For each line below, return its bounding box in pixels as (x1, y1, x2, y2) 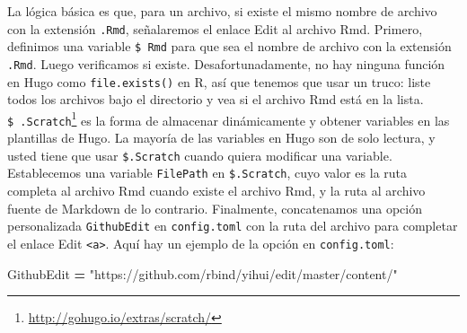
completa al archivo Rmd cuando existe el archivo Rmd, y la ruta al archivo (7, 181, 426, 200)
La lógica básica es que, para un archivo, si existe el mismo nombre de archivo (7, 2, 437, 20)
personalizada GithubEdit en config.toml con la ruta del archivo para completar (7, 216, 458, 235)
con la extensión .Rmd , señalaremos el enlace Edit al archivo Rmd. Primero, (7, 19, 423, 38)
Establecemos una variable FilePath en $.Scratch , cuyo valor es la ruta (7, 163, 408, 182)
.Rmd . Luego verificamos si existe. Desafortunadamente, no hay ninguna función (7, 54, 445, 73)
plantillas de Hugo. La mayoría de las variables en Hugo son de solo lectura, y (7, 128, 436, 147)
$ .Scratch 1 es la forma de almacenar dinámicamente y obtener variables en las (7, 108, 450, 129)
